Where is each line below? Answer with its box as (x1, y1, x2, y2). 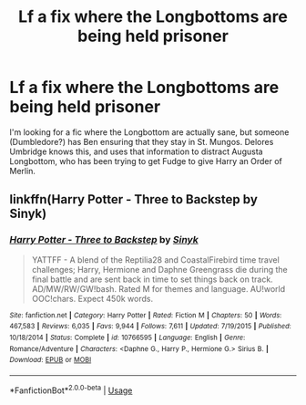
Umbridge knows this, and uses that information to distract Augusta (9, 146, 263, 157)
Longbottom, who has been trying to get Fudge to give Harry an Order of (9, 155, 282, 166)
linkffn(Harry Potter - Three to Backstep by (9, 192, 258, 207)
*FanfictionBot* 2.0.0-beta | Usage (9, 383, 133, 396)
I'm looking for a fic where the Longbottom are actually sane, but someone (9, 126, 290, 138)
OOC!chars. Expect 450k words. (31, 293, 153, 304)
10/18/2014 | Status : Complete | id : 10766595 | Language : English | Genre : (9, 333, 246, 342)
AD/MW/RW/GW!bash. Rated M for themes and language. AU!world (31, 283, 286, 294)
